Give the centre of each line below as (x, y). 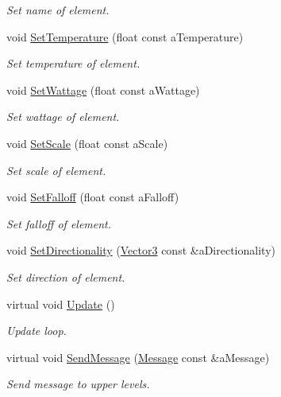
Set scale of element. (56, 170)
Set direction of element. (66, 276)
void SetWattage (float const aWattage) (103, 90)
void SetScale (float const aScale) (87, 143)
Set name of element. (58, 10)
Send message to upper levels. (78, 384)
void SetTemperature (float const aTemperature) (125, 36)
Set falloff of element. (59, 223)
